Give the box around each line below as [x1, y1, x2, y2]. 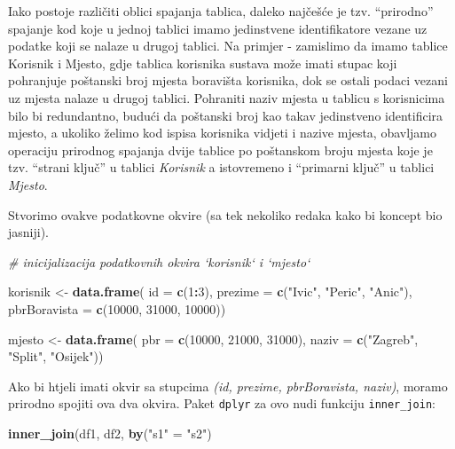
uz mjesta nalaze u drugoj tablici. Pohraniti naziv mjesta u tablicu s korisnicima [8, 88, 445, 106]
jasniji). [8, 223, 49, 241]
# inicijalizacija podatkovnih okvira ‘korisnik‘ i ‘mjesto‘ [8, 252, 310, 271]
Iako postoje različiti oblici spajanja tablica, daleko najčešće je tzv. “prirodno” [8, 2, 434, 20]
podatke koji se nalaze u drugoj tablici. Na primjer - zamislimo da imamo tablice [8, 36, 448, 55]
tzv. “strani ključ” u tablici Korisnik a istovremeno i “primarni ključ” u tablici [8, 158, 435, 177]
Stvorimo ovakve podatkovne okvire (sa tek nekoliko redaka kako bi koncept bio [8, 205, 443, 224]
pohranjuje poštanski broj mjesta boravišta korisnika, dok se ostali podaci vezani [8, 71, 448, 90]
